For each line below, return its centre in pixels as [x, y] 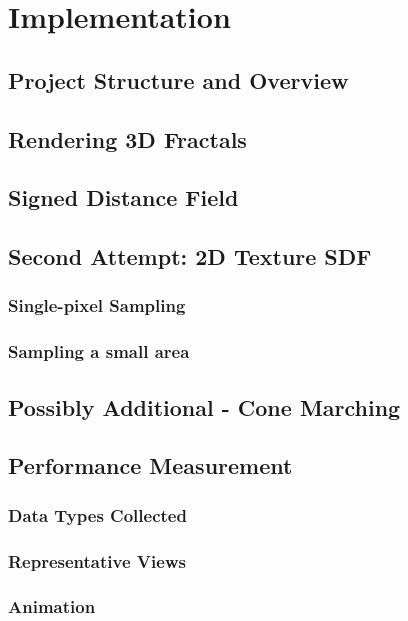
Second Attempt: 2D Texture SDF [190, 256]
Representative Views [97, 560]
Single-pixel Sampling [97, 305]
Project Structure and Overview [178, 79]
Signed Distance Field [123, 197]
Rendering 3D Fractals [127, 138]
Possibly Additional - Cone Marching [204, 406]
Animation [52, 606]
